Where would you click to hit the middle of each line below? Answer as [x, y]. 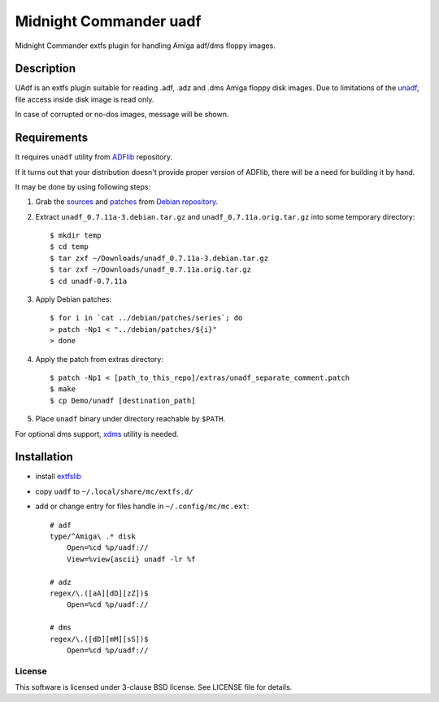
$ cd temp [69, 247]
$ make [63, 389]
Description [46, 69]
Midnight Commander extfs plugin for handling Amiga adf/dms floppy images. [145, 46]
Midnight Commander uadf [108, 21]
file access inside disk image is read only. [85, 99]
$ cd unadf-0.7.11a [89, 281]
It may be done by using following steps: [83, 186]
